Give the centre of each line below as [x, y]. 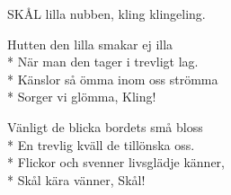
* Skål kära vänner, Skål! [76, 179]
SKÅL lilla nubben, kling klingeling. [107, 13]
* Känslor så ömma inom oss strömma [113, 79]
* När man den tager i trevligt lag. [103, 62]
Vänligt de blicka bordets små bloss [105, 126]
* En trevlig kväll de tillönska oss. [101, 144]
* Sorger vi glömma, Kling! [82, 97]
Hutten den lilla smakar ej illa [90, 44]
